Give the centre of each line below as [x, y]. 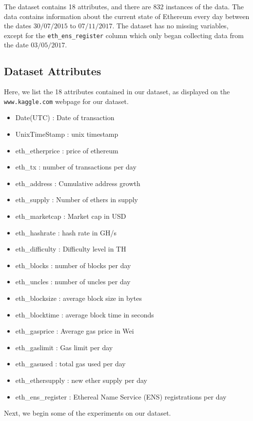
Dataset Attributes [53, 71]
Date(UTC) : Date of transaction [65, 117]
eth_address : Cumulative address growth [78, 183]
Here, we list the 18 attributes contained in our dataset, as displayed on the [117, 92]
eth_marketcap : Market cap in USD [71, 216]
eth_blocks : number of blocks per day [73, 265]
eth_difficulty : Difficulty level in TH [71, 249]
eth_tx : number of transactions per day [76, 167]
